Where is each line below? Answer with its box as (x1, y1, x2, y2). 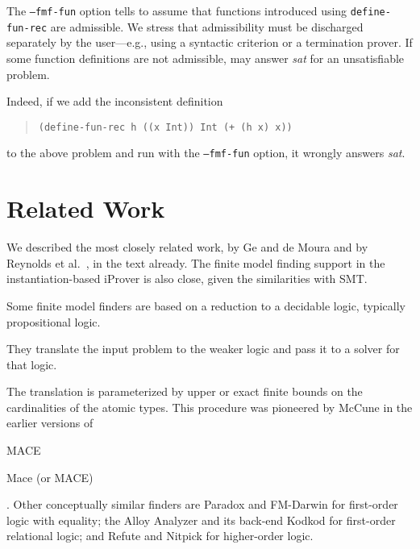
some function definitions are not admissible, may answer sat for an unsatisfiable (6, 49, 405, 66)
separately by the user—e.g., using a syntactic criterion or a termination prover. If (6, 34, 413, 51)
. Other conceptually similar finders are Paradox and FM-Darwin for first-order (6, 496, 398, 513)
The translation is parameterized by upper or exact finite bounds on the (6, 383, 363, 400)
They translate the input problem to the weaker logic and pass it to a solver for (6, 340, 400, 357)
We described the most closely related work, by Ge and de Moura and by (6, 239, 368, 256)
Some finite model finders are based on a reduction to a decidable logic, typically (6, 297, 405, 314)
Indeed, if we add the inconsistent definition (6, 93, 223, 110)
